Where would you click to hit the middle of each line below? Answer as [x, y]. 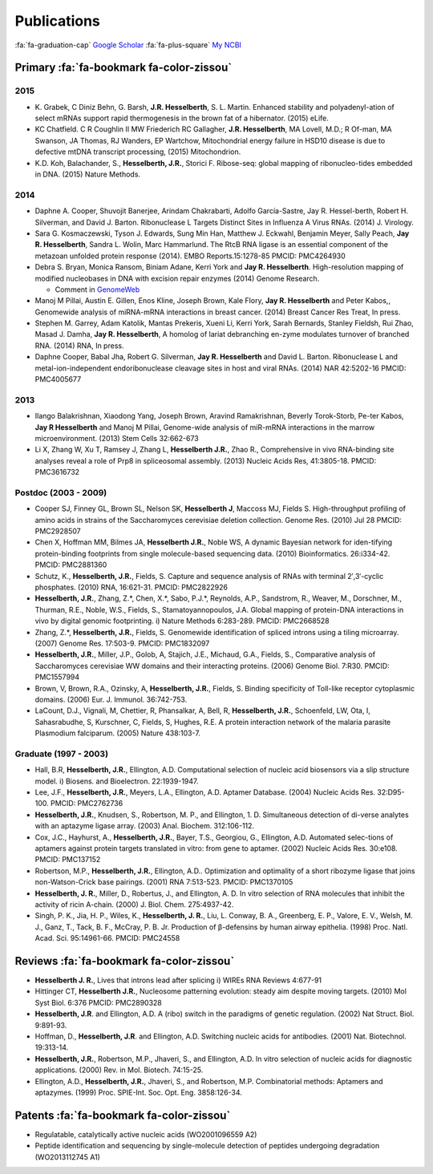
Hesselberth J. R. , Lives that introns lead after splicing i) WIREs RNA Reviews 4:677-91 [178, 980]
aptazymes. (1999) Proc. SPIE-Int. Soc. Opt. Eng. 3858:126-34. [138, 1092]
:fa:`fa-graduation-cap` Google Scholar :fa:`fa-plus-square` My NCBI [128, 45]
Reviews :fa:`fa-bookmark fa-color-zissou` [125, 961]
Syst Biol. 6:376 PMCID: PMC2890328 [98, 1002]
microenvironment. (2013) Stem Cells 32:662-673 [117, 438]
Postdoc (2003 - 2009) [61, 492]
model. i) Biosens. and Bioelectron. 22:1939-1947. [117, 781]
